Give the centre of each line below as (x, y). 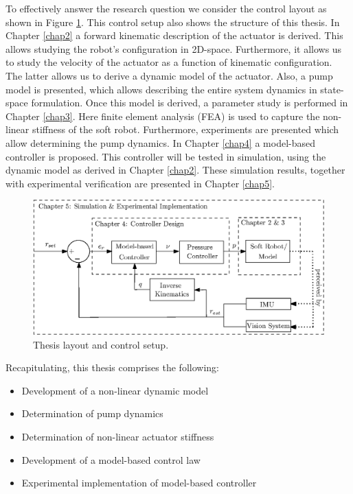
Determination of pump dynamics (92, 413)
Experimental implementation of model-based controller (139, 483)
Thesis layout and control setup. (101, 344)
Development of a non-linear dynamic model (115, 390)
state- (332, 89)
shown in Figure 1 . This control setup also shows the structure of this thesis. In (173, 22)
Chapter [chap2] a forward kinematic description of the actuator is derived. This (174, 35)
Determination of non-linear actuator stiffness (118, 436)
